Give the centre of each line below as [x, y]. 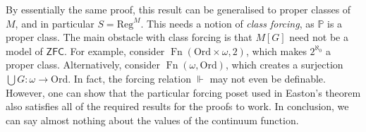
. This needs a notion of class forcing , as [227, 23]
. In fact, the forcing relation [129, 78]
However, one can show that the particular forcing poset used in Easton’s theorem [183, 92]
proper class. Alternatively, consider [83, 65]
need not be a [319, 37]
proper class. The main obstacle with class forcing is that [129, 37]
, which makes [276, 50]
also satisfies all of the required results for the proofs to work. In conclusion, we [177, 106]
